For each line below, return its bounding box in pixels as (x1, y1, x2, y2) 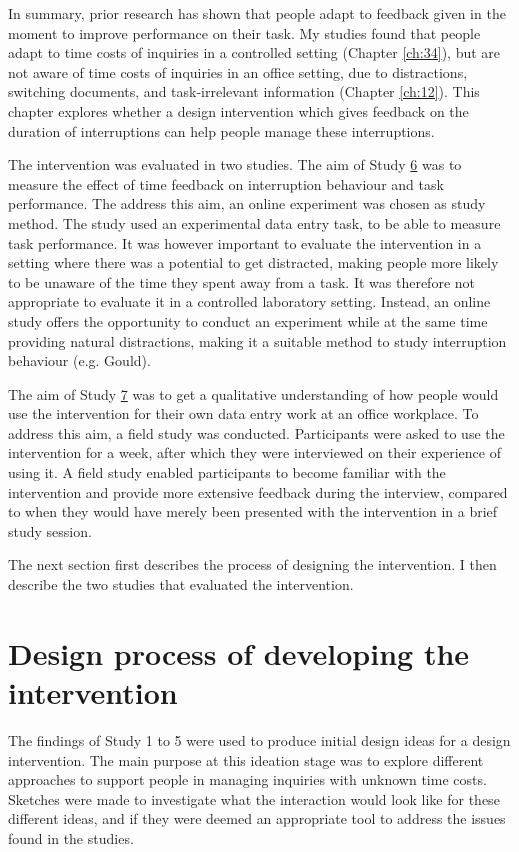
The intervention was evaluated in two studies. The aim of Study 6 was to (8, 154, 462, 175)
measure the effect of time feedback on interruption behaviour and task (8, 173, 444, 194)
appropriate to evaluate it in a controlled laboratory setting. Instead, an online (8, 291, 491, 312)
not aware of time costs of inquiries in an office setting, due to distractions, (8, 61, 468, 82)
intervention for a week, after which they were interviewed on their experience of (8, 442, 501, 463)
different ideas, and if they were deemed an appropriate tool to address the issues (8, 808, 506, 829)
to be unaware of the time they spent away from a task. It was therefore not (8, 271, 475, 292)
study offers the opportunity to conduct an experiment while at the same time (8, 310, 488, 331)
